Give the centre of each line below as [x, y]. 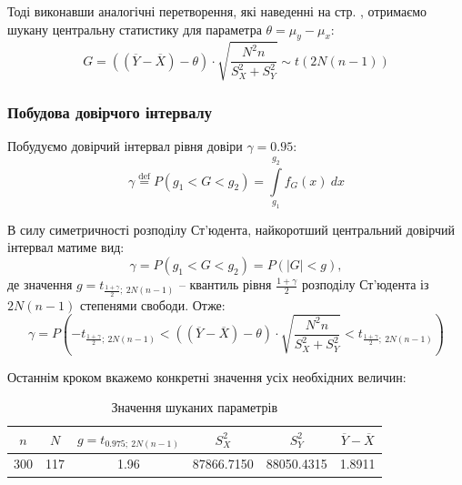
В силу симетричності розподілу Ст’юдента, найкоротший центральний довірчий [231, 229]
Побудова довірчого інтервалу [110, 111]
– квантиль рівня [225, 284]
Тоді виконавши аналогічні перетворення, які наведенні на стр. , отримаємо [217, 11]
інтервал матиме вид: [66, 247]
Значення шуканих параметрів [195, 407]
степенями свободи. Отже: [152, 304]
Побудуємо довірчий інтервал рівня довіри [125, 146]
